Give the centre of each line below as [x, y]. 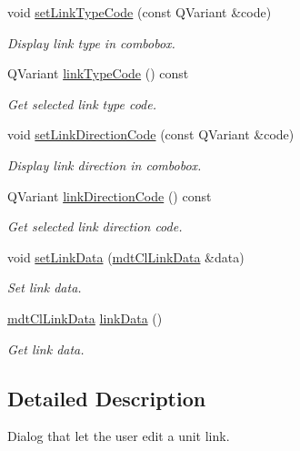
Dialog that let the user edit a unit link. [119, 436]
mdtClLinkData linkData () [85, 318]
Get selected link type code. [82, 103]
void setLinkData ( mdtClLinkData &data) [126, 256]
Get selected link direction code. [95, 226]
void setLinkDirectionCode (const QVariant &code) [151, 134]
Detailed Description [107, 398]
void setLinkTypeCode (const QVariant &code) [140, 12]
